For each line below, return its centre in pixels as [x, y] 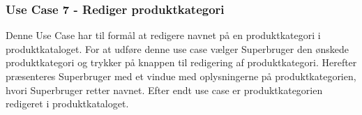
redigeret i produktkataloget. [67, 103]
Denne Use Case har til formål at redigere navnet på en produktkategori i [163, 35]
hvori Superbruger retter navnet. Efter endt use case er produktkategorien [164, 90]
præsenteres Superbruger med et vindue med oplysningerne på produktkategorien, [181, 76]
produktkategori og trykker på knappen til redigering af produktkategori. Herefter [181, 62]
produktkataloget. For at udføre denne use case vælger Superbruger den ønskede [177, 48]
